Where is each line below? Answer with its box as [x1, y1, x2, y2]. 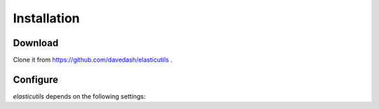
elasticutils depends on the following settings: [13, 92, 146, 101]
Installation [13, 10, 80, 26]
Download [13, 37, 59, 49]
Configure [13, 73, 59, 85]
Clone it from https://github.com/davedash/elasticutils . [13, 56, 173, 64]
